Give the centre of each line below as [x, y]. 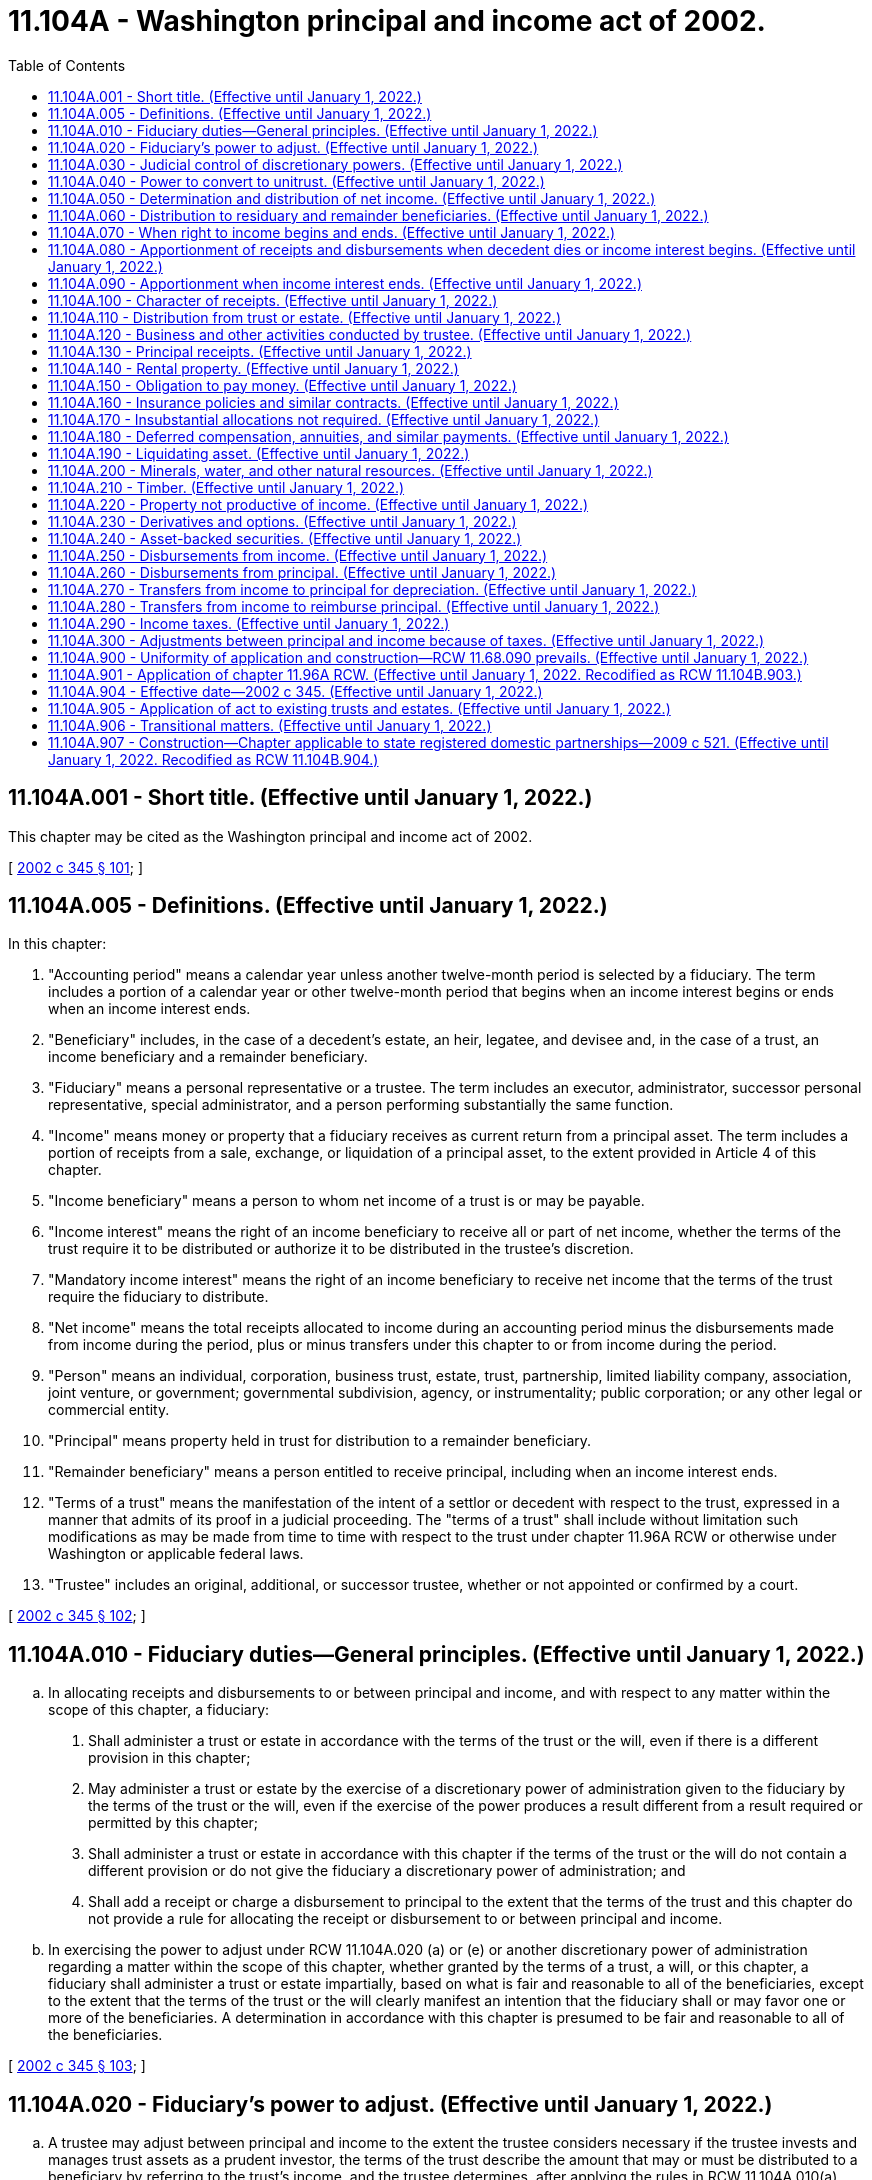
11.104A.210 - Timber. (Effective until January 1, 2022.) [226, 487]
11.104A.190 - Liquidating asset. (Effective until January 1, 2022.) [259, 453]
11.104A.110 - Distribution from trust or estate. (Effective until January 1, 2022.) [304, 317]
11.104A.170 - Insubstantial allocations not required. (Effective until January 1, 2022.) [324, 419]
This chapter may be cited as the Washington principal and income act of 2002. [270, 836]
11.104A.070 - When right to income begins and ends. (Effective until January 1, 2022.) [332, 232]
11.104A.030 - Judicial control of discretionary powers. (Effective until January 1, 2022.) [335, 164]
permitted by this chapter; [173, 1823]
